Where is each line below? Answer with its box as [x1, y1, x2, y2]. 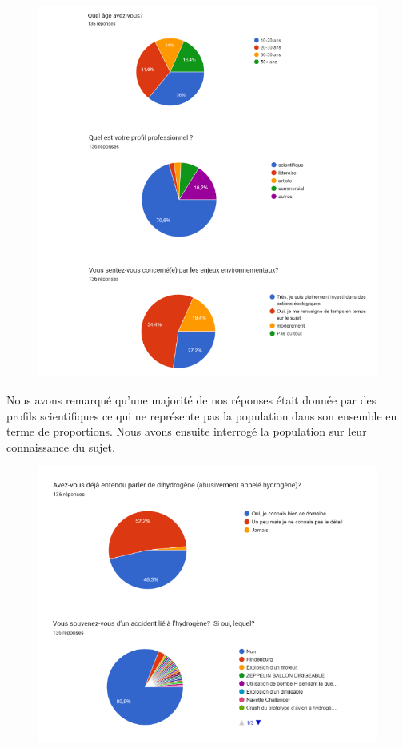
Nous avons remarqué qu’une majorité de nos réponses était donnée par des [6, 392, 377, 408]
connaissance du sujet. [6, 438, 115, 455]
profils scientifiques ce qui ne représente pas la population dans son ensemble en [6, 407, 397, 424]
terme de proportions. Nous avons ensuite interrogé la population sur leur [6, 423, 367, 440]
